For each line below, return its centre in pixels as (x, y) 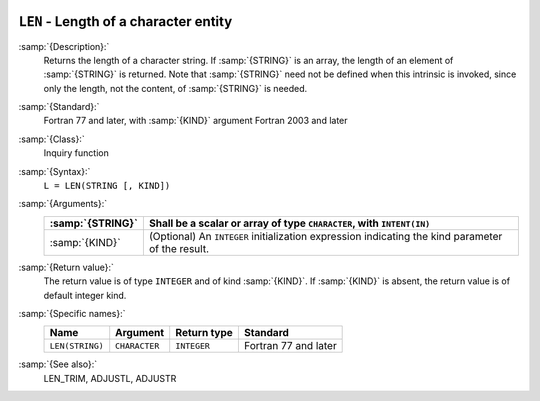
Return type (204, 333)
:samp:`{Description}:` (64, 46)
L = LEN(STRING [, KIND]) (107, 186)
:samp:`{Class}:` (51, 139)
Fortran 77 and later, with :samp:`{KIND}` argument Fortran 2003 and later (196, 121)
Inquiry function (76, 153)
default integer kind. (85, 295)
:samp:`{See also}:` (58, 364)
